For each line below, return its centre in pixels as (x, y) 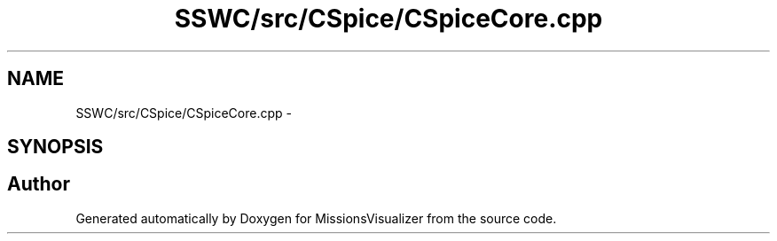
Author (39, 184)
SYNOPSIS (55, 147)
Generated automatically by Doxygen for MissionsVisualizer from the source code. (316, 218)
